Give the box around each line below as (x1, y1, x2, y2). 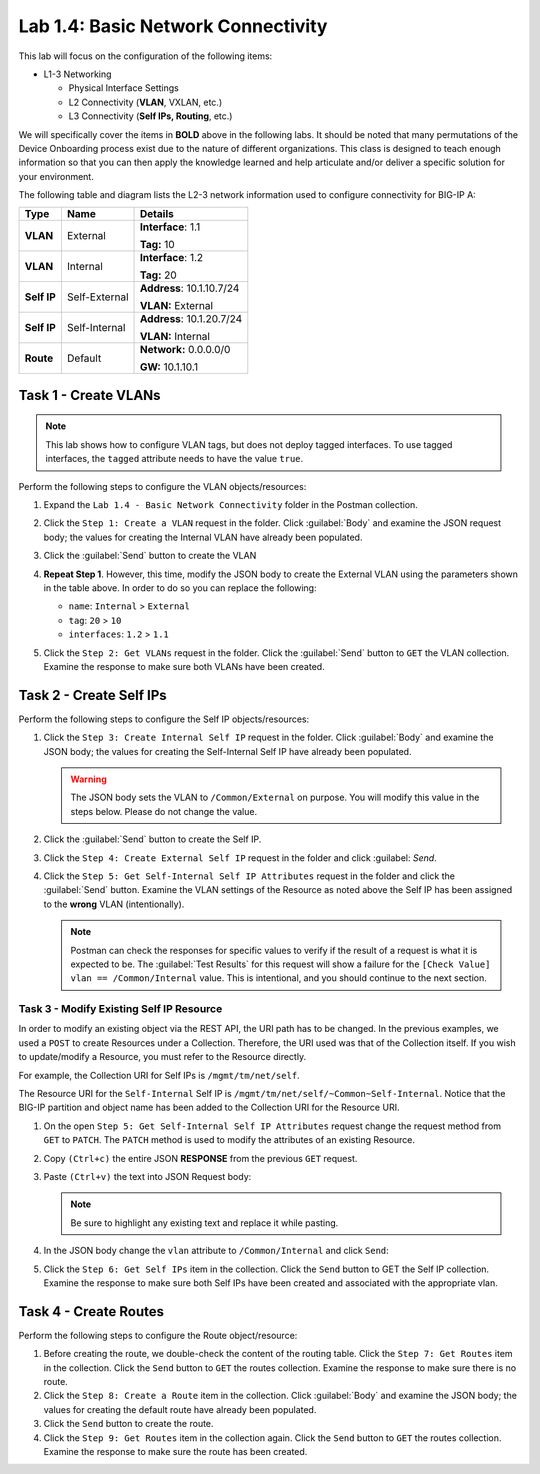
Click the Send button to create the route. (43, 1418, 214, 1430)
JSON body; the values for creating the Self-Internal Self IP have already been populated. (43, 745, 412, 757)
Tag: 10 (139, 238, 175, 252)
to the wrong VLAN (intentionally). (43, 898, 185, 910)
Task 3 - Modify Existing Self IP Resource (18, 1002, 223, 1016)
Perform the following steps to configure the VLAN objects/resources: (18, 480, 307, 492)
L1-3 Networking (43, 68, 112, 80)
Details (139, 207, 174, 221)
